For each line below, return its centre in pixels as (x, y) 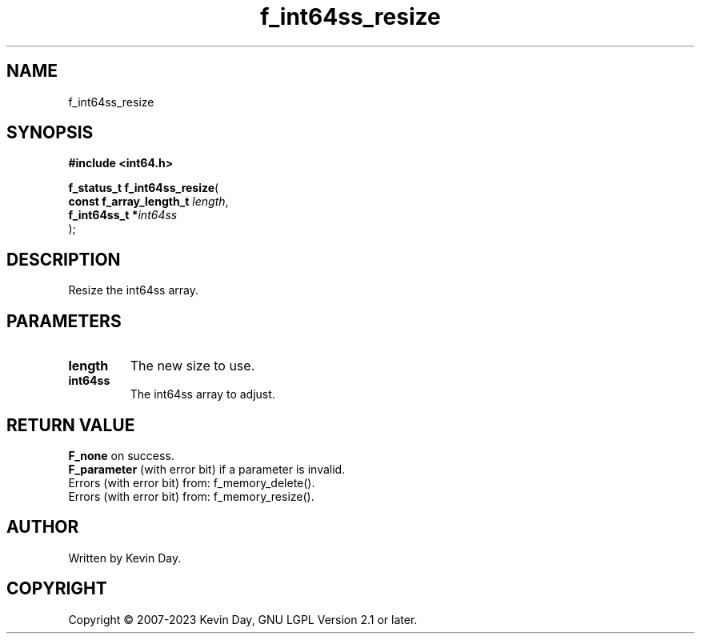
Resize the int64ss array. (133, 290)
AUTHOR (43, 527)
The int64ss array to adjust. (202, 394)
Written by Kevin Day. (125, 558)
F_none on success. (121, 455)
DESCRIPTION (64, 259)
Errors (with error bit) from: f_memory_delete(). (192, 482)
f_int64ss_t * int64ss (123, 215)
